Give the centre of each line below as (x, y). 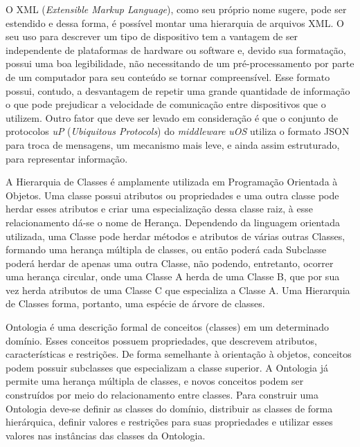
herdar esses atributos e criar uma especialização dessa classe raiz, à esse (159, 209)
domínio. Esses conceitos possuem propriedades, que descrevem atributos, (161, 340)
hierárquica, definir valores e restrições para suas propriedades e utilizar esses (169, 422)
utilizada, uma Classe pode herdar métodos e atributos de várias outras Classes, (175, 236)
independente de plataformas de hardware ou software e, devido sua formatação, (176, 49)
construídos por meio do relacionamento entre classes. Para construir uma (162, 395)
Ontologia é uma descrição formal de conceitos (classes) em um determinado (168, 327)
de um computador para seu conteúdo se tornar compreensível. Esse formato (168, 76)
